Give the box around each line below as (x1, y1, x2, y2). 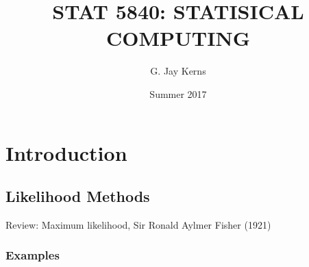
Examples (5, 246, 60, 264)
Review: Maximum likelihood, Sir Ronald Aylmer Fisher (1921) (5, 217, 271, 231)
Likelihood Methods (5, 186, 150, 207)
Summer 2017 (149, 86, 207, 101)
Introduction (5, 138, 127, 166)
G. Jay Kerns (150, 64, 206, 78)
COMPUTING (106, 24, 250, 52)
